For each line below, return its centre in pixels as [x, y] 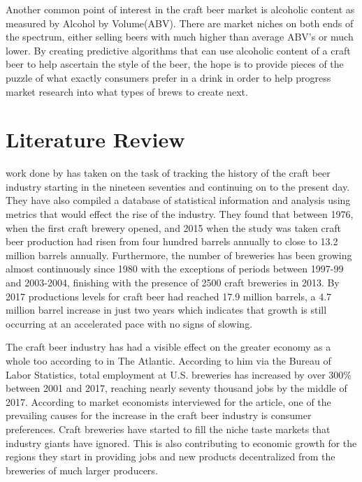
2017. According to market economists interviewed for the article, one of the [168, 401]
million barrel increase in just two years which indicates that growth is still [166, 310]
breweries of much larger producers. [82, 470]
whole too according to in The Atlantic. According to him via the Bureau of [168, 360]
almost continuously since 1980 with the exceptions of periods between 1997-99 [175, 269]
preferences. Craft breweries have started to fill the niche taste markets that [168, 429]
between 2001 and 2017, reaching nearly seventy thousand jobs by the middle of [176, 388]
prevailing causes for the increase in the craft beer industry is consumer [159, 415]
